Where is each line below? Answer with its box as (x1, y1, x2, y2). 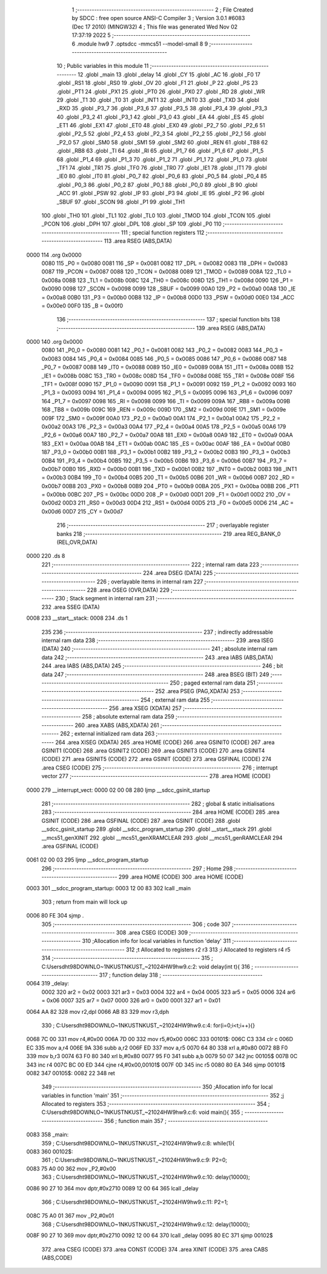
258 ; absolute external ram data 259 (82, 713, 175, 720)
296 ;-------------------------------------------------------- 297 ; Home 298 (41, 865, 233, 872)
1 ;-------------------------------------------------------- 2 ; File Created (71, 6, 254, 13)
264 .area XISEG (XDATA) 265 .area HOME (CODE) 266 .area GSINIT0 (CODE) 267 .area (55, 739, 275, 746)
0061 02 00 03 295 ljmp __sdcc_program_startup (26, 856, 149, 863)
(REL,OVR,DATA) (56, 538, 98, 546)
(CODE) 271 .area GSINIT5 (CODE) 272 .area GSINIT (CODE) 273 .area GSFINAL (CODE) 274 (41, 756, 272, 763)
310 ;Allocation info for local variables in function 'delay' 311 (82, 937, 231, 945)
